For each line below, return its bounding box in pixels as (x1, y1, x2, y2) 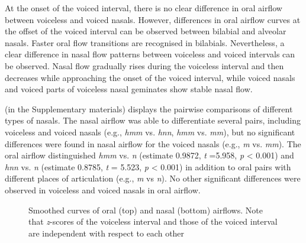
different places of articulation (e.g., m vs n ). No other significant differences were (5, 172, 301, 184)
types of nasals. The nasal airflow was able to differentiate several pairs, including (5, 114, 301, 127)
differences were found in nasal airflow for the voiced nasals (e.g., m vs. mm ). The (5, 137, 301, 150)
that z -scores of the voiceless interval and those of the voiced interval (28, 215, 278, 228)
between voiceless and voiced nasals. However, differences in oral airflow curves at (5, 13, 301, 25)
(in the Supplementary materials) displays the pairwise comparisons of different (5, 102, 293, 115)
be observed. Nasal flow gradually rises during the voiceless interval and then (5, 59, 284, 72)
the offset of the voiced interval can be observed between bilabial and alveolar (5, 25, 286, 37)
